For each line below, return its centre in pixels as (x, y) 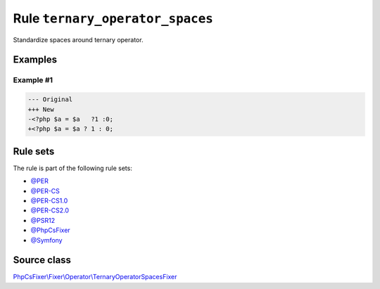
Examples (35, 60)
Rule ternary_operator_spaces (113, 18)
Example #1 (33, 80)
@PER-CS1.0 (49, 200)
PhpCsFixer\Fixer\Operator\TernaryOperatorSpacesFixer (95, 277)
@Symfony (46, 240)
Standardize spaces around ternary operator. (78, 39)
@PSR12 (43, 220)
